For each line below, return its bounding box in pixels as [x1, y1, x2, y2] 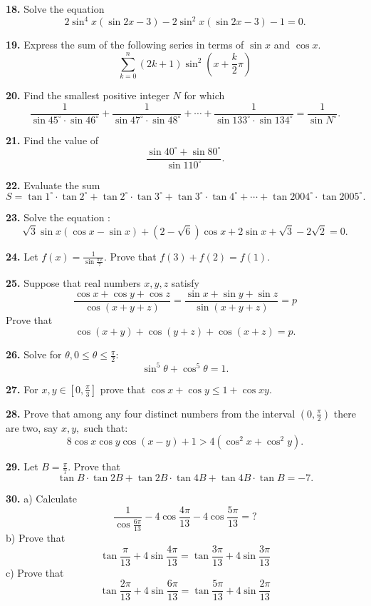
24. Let [6, 248, 38, 263]
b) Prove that [6, 530, 66, 545]
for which [184, 88, 225, 103]
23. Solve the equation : [6, 209, 110, 224]
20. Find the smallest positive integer [6, 88, 169, 103]
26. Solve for [6, 347, 62, 362]
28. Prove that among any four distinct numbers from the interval [6, 405, 296, 420]
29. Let [6, 459, 38, 474]
